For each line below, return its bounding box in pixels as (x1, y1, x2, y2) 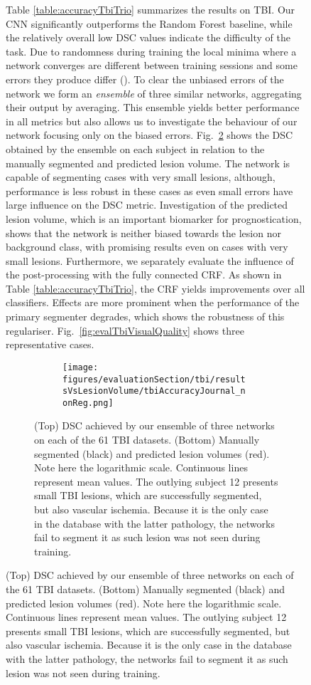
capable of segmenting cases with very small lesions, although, (6, 169, 275, 184)
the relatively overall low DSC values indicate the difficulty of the (6, 30, 290, 45)
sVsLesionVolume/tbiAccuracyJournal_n (62, 386, 246, 397)
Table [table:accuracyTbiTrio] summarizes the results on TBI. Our (6, 2, 295, 16)
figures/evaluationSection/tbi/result (62, 374, 246, 385)
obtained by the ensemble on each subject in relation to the (6, 141, 265, 156)
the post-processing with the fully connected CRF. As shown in (6, 267, 282, 282)
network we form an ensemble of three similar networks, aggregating (6, 85, 302, 100)
